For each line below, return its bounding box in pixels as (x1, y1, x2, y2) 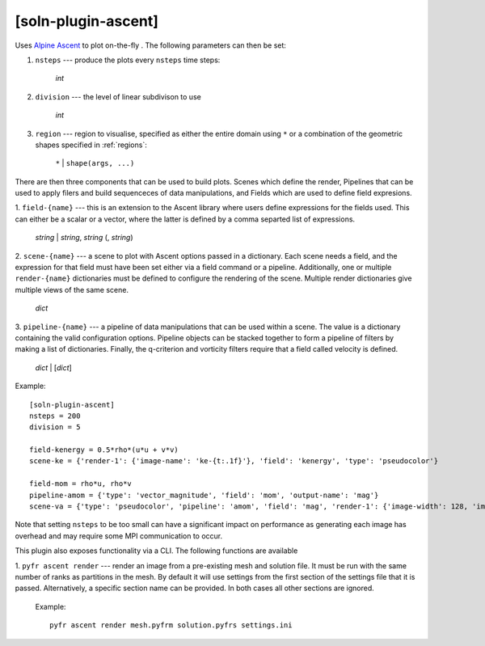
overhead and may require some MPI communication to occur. (15, 530, 222, 541)
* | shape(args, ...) (55, 158, 135, 168)
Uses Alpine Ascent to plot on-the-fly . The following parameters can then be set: (15, 40, 287, 50)
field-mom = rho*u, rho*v (29, 479, 133, 488)
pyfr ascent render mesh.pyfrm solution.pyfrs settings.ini (49, 621, 293, 630)
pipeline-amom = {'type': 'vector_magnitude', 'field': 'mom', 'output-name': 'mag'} (29, 490, 379, 500)
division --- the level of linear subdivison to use (35, 91, 201, 101)
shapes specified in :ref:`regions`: (35, 140, 147, 150)
